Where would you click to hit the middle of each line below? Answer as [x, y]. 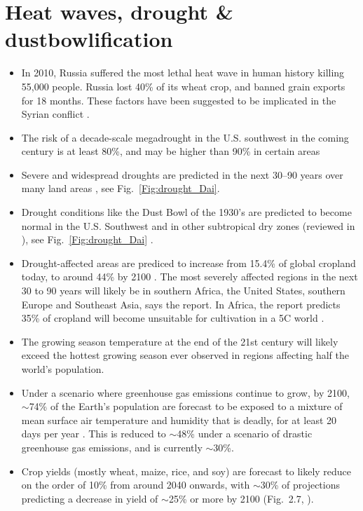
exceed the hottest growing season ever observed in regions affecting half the [185, 355]
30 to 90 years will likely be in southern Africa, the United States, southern [183, 291]
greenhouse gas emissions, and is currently [112, 447]
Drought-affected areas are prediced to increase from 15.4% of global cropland [189, 263]
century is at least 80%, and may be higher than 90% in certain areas [171, 151]
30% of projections [300, 485]
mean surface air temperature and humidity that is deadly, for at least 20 [179, 420]
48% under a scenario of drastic [245, 434]
